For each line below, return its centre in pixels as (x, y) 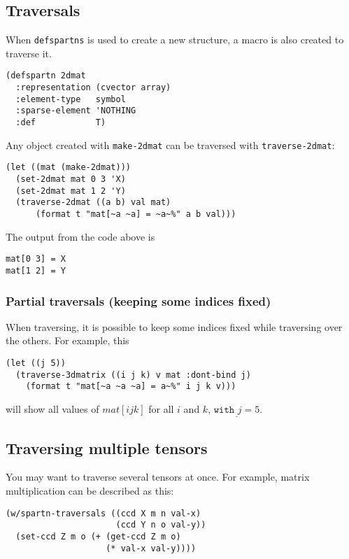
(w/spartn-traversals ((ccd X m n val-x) (104, 513)
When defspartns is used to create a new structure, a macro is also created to (175, 40)
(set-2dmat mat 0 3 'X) (71, 179)
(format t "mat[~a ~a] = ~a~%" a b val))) (136, 214)
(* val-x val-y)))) (151, 548)
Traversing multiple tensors (107, 447)
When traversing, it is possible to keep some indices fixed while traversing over (174, 326)
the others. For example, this (67, 340)
